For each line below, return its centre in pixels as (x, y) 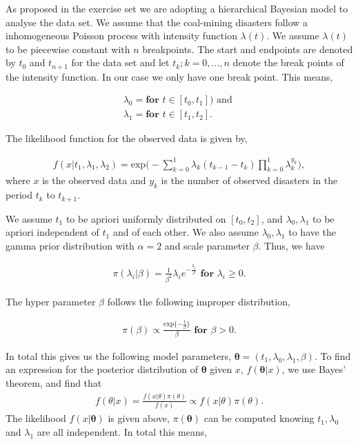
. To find (332, 355)
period (19, 195)
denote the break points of (288, 62)
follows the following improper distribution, (199, 301)
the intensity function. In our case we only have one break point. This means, (169, 76)
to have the (312, 232)
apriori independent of (52, 232)
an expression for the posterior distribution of (102, 369)
